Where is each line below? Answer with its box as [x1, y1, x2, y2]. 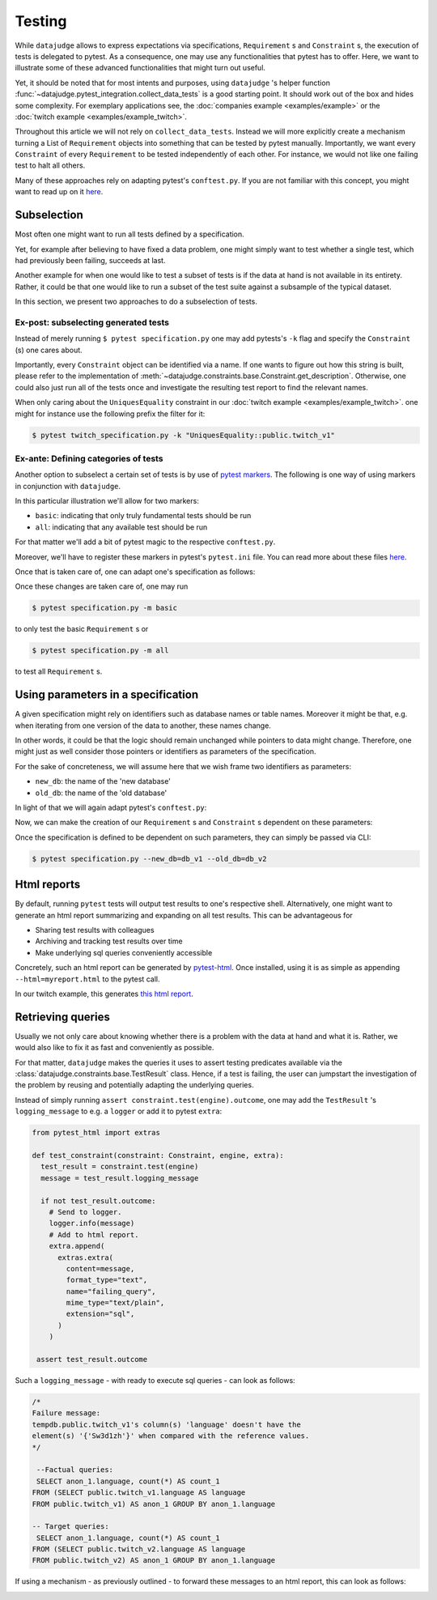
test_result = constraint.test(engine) [40, 1162, 199, 1172]
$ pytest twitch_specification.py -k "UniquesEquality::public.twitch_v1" [32, 430, 336, 440]
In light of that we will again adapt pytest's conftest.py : [15, 802, 207, 812]
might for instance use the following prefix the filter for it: [15, 409, 206, 419]
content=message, [66, 1264, 135, 1273]
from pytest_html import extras [32, 1128, 161, 1138]
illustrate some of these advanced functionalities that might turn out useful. [15, 63, 266, 73]
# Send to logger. [49, 1207, 122, 1216]
